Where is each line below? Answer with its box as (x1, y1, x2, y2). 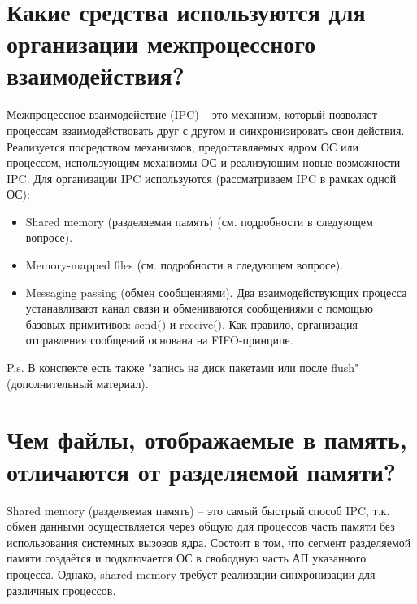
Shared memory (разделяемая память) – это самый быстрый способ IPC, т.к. (7, 501, 390, 519)
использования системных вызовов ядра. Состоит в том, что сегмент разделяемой (7, 533, 411, 550)
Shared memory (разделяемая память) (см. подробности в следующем (25, 212, 373, 230)
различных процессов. (7, 581, 116, 598)
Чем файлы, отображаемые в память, (7, 422, 407, 456)
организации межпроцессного (7, 27, 316, 60)
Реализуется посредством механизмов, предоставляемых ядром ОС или (7, 138, 359, 155)
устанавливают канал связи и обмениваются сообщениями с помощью (25, 300, 373, 317)
